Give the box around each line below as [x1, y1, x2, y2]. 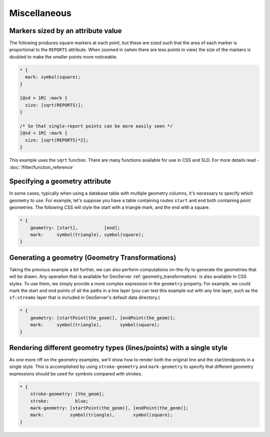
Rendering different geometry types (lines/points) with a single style [9, 343, 227, 352]
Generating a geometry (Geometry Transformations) [9, 253, 176, 262]
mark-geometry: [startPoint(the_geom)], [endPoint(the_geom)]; [30, 405, 189, 410]
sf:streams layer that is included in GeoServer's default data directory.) [9, 294, 160, 300]
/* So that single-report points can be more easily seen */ [19, 123, 173, 129]
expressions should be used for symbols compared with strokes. [9, 370, 142, 376]
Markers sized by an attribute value [9, 27, 122, 35]
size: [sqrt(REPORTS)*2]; [25, 137, 88, 143]
